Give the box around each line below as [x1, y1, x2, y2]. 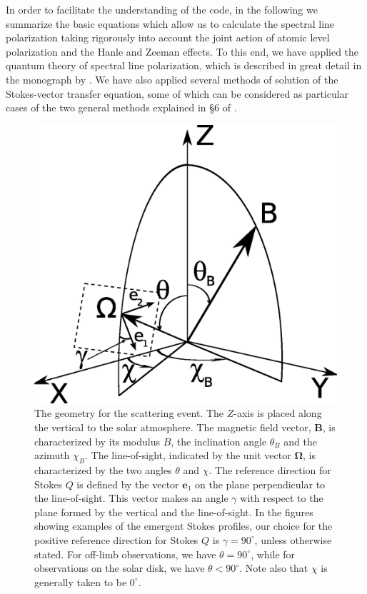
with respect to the [240, 490, 323, 505]
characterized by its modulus [34, 433, 161, 448]
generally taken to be [34, 574, 127, 589]
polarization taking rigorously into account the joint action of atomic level [6, 30, 330, 45]
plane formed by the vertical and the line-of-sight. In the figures [34, 504, 313, 519]
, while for [251, 546, 296, 561]
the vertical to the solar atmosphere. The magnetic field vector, [34, 419, 311, 434]
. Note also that [239, 560, 308, 575]
